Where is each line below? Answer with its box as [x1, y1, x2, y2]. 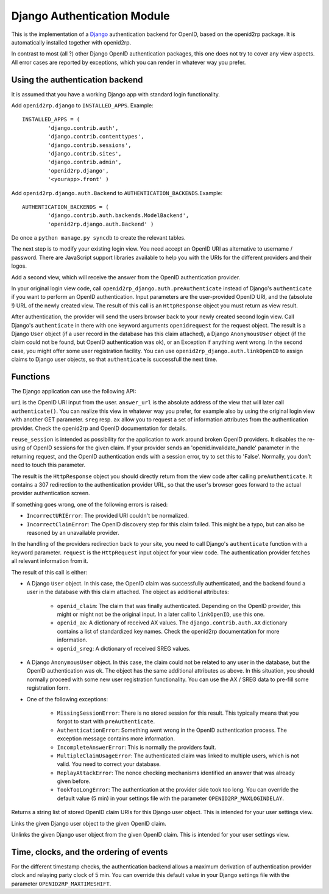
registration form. [26, 684, 70, 692]
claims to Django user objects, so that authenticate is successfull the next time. [11, 356, 218, 363]
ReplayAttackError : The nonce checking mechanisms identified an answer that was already [57, 769, 295, 776]
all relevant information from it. [11, 557, 88, 565]
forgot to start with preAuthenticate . [57, 718, 155, 725]
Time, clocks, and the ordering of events [11, 846, 168, 857]
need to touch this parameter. [11, 461, 85, 469]
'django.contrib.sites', [48, 150, 122, 157]
